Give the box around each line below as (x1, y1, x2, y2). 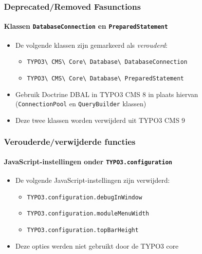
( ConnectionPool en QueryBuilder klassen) (15, 98, 147, 109)
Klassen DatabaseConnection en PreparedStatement (4, 21, 168, 31)
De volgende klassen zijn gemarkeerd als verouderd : (15, 39, 168, 50)
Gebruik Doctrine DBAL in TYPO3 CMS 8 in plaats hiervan (15, 89, 198, 99)
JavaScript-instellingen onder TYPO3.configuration (4, 156, 172, 166)
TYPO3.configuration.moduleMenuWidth (27, 210, 149, 217)
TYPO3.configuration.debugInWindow (27, 194, 142, 201)
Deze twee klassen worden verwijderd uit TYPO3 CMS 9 (15, 115, 185, 125)
